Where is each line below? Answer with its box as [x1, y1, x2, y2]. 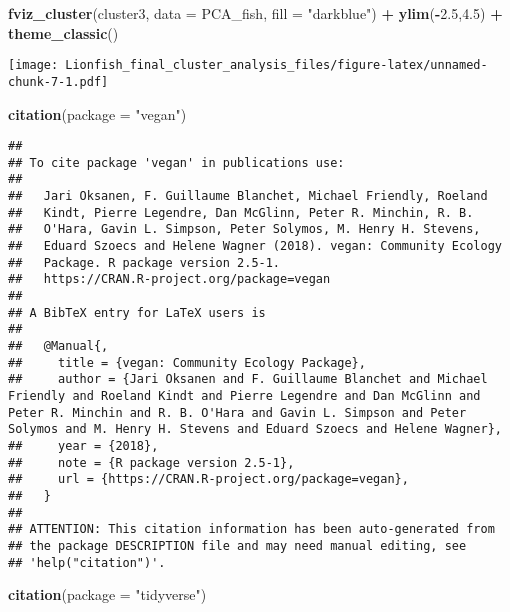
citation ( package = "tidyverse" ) [8, 584, 207, 605]
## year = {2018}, [8, 438, 159, 453]
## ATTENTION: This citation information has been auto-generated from [8, 522, 495, 537]
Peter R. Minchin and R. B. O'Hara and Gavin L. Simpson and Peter [8, 405, 467, 420]
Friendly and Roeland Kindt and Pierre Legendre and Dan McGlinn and [8, 388, 481, 403]
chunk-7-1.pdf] [8, 74, 109, 89]
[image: [8, 58, 59, 73]
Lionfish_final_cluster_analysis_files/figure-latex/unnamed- [65, 58, 488, 73]
